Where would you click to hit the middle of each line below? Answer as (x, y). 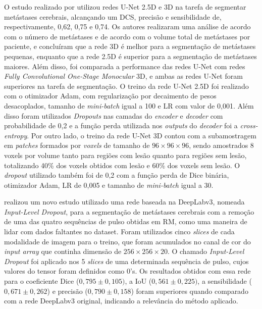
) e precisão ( (67, 291)
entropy (16, 135)
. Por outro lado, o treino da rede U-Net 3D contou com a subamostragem (142, 135)
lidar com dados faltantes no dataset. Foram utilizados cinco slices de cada (119, 231)
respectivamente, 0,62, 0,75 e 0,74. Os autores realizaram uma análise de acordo (127, 27)
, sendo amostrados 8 (221, 145)
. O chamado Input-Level (206, 251)
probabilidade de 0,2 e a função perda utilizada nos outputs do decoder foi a (121, 125)
